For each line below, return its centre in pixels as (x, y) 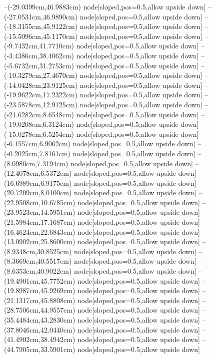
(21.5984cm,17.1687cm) (40, 222)
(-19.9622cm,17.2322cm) (41, 95)
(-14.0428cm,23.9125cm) (41, 85)
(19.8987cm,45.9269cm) (40, 290)
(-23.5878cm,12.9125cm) (41, 104)
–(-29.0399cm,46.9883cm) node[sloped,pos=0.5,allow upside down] (105, 6)
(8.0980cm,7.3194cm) (36, 163)
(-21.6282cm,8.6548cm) (39, 114)
